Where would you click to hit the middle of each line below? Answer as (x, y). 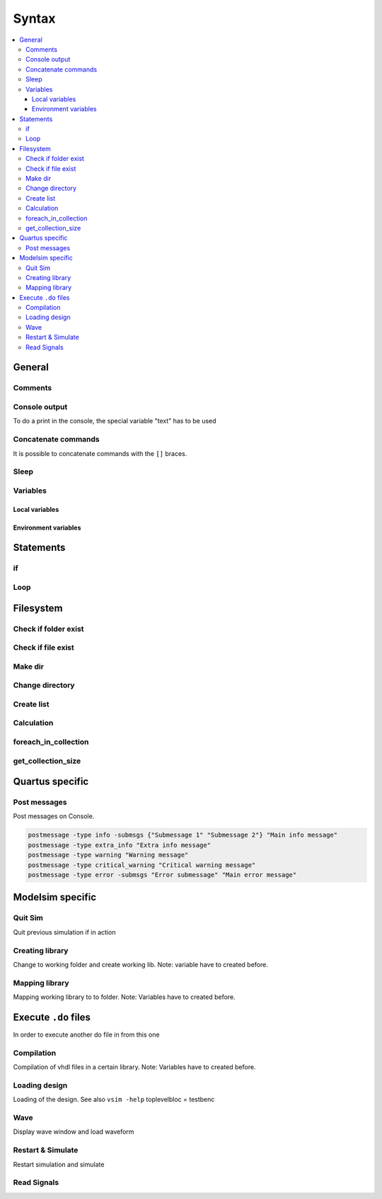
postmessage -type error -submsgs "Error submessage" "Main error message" (162, 875)
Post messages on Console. (54, 816)
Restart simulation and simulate (59, 1164)
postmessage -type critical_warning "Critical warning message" (142, 865)
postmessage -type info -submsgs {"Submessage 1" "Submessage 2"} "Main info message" (183, 835)
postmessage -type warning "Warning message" (108, 855)
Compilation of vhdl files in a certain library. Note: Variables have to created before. (134, 1067)
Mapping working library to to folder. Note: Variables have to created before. (125, 997)
